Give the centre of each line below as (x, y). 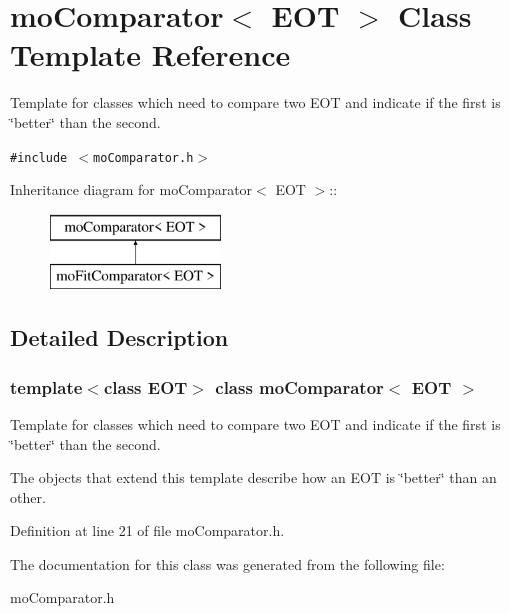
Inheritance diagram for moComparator (131, 189)
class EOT (145, 386)
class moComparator (299, 386)
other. (28, 496)
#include (39, 157)
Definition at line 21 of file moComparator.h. (147, 530)
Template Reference (150, 54)
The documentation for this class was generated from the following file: (227, 563)
